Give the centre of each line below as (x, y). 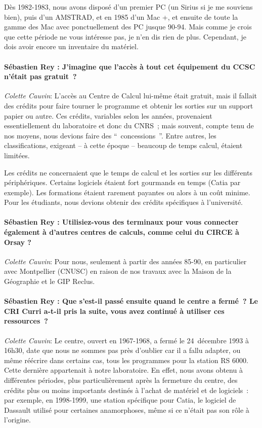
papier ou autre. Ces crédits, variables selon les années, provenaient (108, 115)
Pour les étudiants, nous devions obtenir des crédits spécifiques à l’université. (123, 202)
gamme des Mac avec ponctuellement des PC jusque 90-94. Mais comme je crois (128, 27)
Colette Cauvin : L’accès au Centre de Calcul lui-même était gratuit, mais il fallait (130, 96)
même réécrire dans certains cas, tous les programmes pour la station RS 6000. (126, 360)
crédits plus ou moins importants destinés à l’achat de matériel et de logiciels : (126, 390)
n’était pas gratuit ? (40, 76)
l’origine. (17, 420)
